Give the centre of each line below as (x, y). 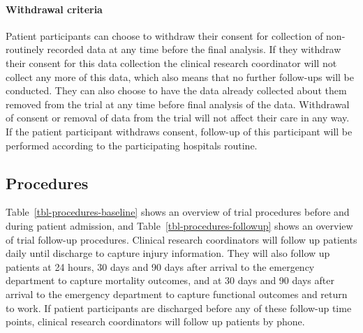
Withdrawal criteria (54, 9)
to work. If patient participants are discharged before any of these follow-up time (179, 308)
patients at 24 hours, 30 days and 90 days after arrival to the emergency (160, 266)
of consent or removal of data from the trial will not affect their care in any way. (178, 118)
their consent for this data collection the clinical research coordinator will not (171, 62)
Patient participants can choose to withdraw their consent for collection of (164, 35)
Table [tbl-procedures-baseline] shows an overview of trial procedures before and (178, 212)
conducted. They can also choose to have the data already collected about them (176, 90)
